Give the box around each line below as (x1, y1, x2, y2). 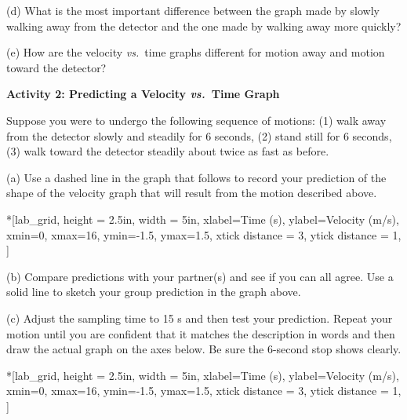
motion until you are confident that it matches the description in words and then (6, 325, 395, 341)
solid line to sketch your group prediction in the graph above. (6, 283, 301, 300)
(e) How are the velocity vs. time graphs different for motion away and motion (6, 44, 385, 60)
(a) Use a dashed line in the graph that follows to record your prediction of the (6, 169, 387, 185)
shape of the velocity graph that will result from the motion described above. (6, 184, 377, 201)
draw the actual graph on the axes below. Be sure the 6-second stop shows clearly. (6, 341, 402, 357)
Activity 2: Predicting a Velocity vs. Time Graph (6, 86, 280, 102)
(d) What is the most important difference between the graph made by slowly (6, 2, 380, 18)
